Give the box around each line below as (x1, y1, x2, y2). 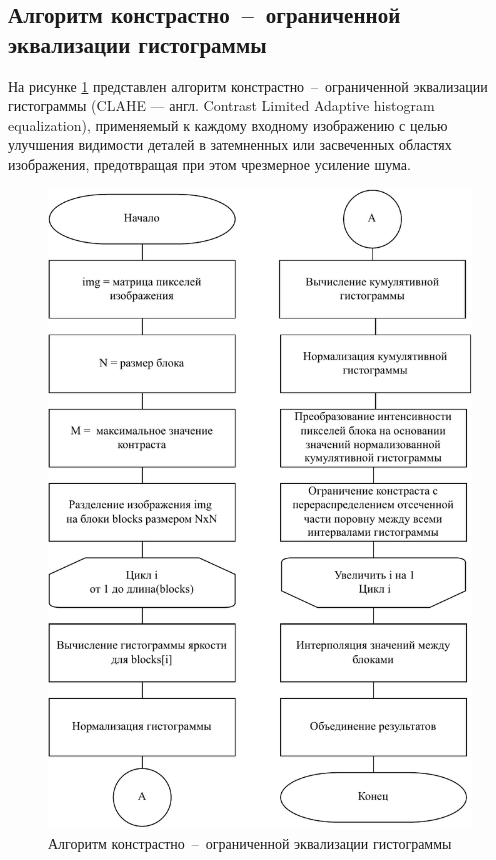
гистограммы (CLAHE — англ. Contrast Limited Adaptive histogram (8, 95, 435, 116)
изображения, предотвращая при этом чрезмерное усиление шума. (8, 153, 411, 174)
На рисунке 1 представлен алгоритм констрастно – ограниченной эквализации (8, 75, 488, 96)
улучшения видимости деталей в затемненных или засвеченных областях (8, 134, 452, 155)
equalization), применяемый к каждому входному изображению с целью (8, 114, 448, 135)
